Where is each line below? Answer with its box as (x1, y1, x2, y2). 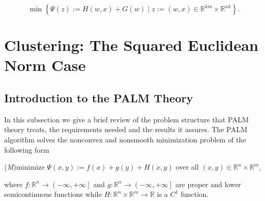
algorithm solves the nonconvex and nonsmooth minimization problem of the (4, 134, 246, 144)
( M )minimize (4, 161, 45, 172)
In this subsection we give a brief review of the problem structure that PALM (4, 114, 249, 124)
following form (4, 144, 49, 155)
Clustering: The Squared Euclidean (4, 34, 259, 56)
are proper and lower (175, 178, 241, 189)
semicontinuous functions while (4, 189, 102, 199)
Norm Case (4, 54, 86, 76)
